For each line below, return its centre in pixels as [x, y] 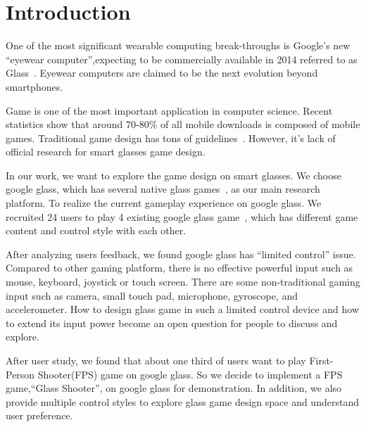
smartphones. [34, 86]
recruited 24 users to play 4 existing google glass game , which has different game [182, 216]
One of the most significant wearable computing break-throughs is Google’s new [178, 45]
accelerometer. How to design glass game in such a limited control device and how [183, 309]
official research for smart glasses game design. [106, 152]
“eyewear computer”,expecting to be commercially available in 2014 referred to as [182, 59]
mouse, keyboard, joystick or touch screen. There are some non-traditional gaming [183, 282]
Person [20, 374]
